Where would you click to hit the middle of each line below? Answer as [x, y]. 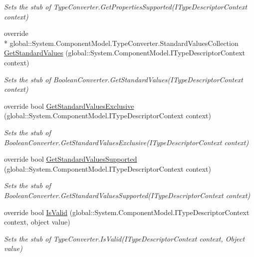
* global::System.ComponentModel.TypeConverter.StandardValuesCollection [121, 43]
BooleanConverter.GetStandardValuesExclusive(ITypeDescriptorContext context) [127, 142]
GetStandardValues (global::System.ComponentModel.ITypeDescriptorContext [125, 53]
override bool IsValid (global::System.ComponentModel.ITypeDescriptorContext [127, 212]
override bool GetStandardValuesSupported [71, 159]
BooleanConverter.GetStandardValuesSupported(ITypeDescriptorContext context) [127, 195]
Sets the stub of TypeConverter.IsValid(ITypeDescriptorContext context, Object [125, 238]
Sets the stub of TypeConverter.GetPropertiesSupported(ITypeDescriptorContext [126, 6]
